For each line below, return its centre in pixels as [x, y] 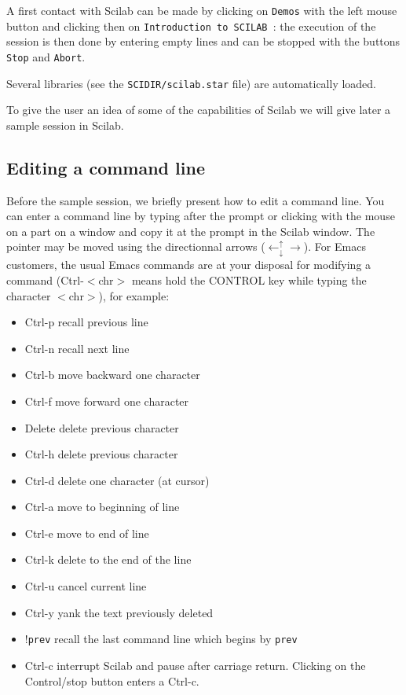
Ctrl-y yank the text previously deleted [119, 612]
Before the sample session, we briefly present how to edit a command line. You [196, 200]
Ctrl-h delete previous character [101, 454]
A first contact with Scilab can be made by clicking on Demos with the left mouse [202, 10]
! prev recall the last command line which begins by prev [161, 639]
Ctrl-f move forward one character [107, 401]
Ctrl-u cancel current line [86, 586]
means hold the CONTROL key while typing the [249, 279]
